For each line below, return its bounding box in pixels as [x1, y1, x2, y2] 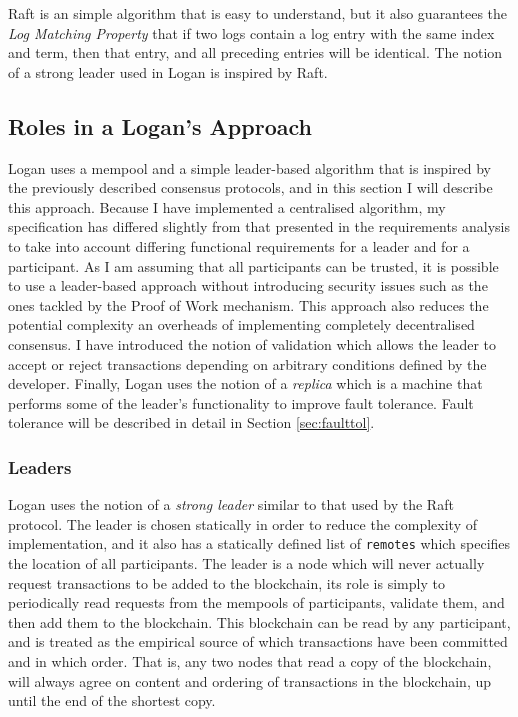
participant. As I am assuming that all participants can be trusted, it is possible [8, 255, 499, 276]
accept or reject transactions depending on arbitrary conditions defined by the [8, 353, 487, 374]
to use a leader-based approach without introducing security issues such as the [8, 275, 488, 296]
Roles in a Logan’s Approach [8, 110, 312, 141]
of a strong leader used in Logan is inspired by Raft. [8, 61, 328, 82]
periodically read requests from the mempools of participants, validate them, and [8, 592, 505, 613]
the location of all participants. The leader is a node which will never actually [8, 552, 485, 573]
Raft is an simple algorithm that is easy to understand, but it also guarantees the [8, 3, 508, 23]
